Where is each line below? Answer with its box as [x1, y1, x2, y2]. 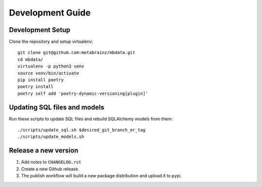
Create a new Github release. [21, 166, 80, 172]
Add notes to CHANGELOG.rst [21, 159, 82, 165]
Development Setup [9, 26, 70, 34]
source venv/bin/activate [17, 70, 80, 76]
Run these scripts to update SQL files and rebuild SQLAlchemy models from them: [9, 116, 173, 121]
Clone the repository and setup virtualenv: [9, 39, 93, 45]
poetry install [17, 84, 54, 89]
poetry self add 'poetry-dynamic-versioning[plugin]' [17, 90, 148, 96]
